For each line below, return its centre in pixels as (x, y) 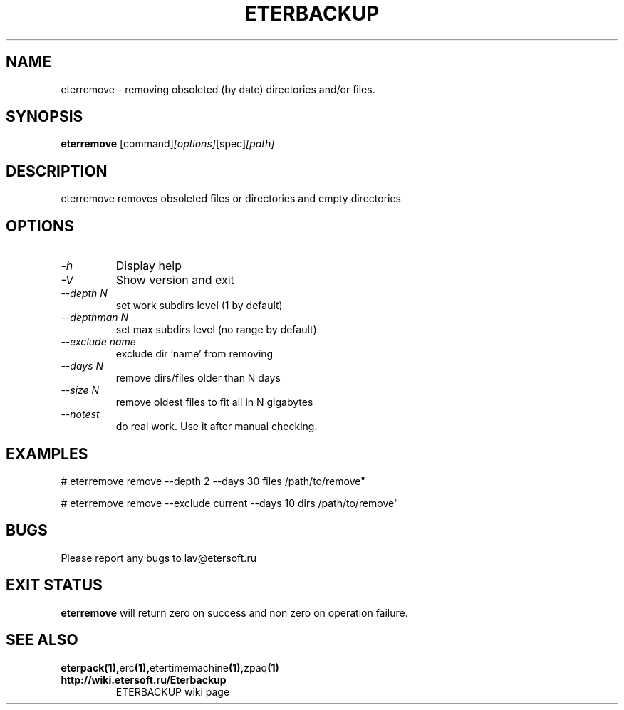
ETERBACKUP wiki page (173, 691)
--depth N (84, 293)
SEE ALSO (42, 640)
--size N (80, 390)
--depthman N (95, 318)
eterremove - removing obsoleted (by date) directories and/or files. (218, 89)
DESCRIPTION (57, 171)
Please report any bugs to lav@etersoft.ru (158, 558)
